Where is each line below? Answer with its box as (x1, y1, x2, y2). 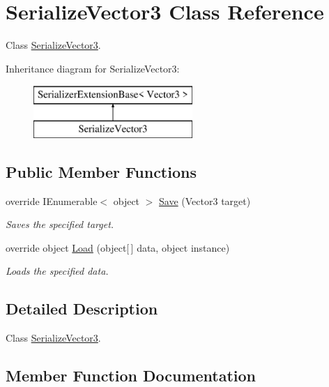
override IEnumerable (6, 193, 98, 208)
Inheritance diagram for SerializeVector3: (6, 61, 180, 75)
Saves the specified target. (6, 217, 114, 232)
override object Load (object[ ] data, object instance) (6, 240, 230, 255)
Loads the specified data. (6, 264, 109, 278)
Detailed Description (6, 298, 158, 319)
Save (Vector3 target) (159, 193, 251, 208)
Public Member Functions (6, 160, 197, 182)
